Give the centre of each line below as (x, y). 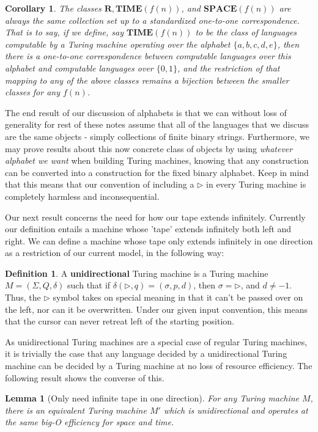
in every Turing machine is (256, 184)
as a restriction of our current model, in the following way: (115, 253)
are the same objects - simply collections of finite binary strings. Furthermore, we (157, 136)
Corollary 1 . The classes (53, 8)
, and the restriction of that (229, 68)
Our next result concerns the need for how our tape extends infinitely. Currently (155, 217)
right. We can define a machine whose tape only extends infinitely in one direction (159, 240)
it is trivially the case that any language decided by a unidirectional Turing (146, 353)
